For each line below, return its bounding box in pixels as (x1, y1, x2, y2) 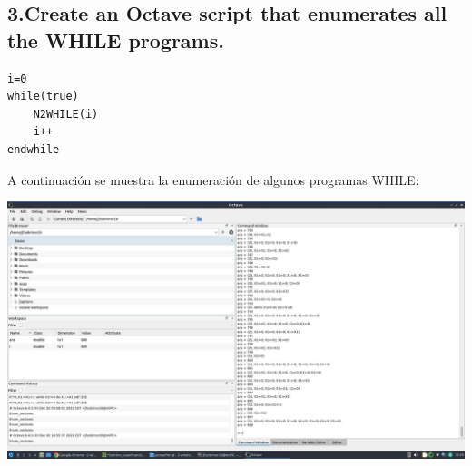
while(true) (7, 90, 79, 103)
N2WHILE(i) (33, 107, 99, 121)
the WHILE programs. (7, 25, 224, 53)
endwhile (7, 142, 60, 156)
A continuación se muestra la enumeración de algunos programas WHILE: (7, 170, 419, 189)
